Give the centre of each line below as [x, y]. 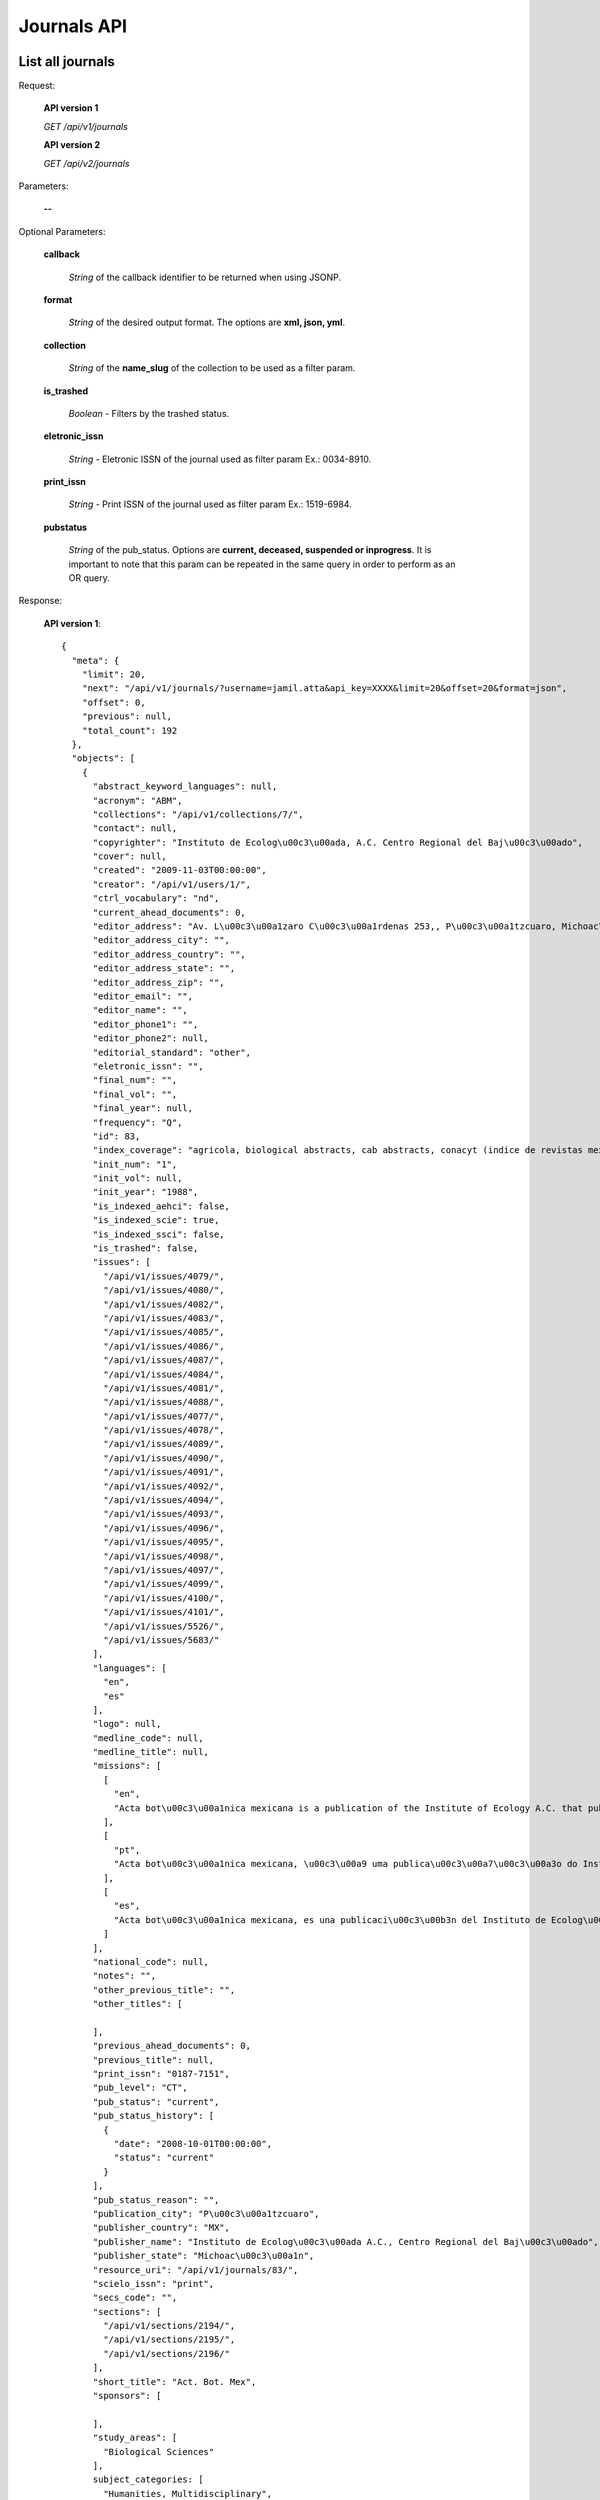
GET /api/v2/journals [86, 163]
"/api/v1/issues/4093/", [164, 1514]
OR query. [89, 578]
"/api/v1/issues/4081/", [164, 1388]
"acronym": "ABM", [137, 800]
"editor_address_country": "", [169, 954]
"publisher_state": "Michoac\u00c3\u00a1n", [203, 2256]
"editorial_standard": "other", [172, 1052]
